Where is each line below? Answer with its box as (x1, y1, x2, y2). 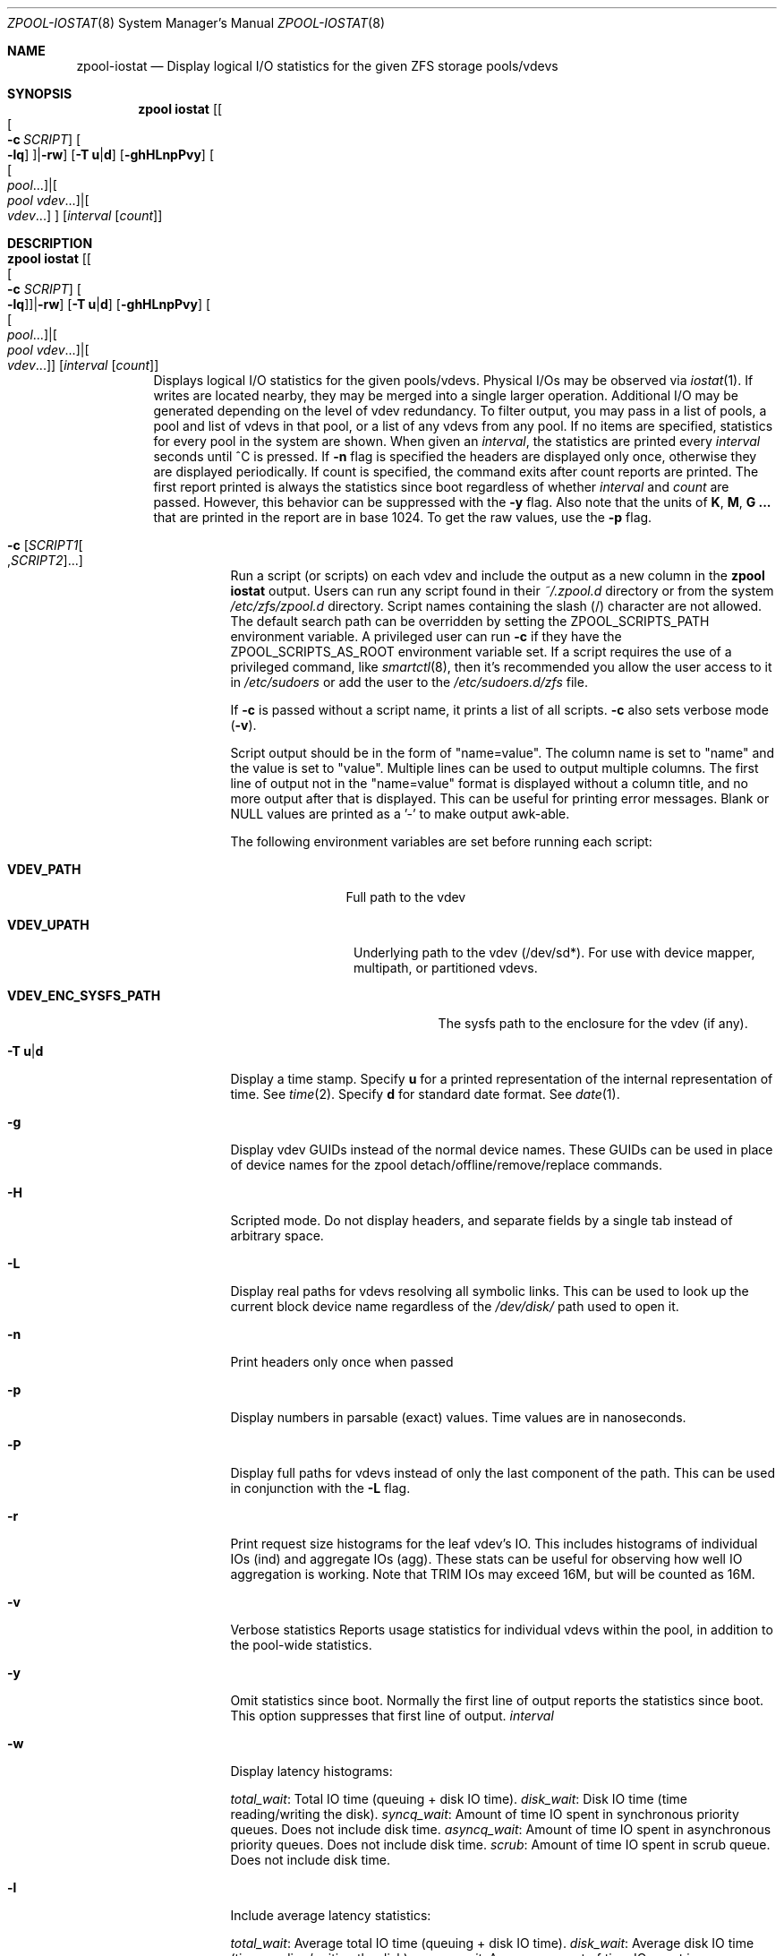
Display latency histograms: (230, 1763, 393, 1779)
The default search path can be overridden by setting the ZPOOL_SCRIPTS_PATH (230, 613, 710, 629)
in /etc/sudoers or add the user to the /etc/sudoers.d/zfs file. (230, 674, 588, 690)
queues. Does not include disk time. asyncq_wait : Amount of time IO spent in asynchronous (230, 1822, 771, 1837)
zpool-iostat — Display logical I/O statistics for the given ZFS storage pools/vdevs (76, 58, 558, 73)
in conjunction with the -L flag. (230, 1480, 411, 1496)
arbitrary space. (230, 1228, 324, 1243)
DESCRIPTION (7, 236, 93, 251)
